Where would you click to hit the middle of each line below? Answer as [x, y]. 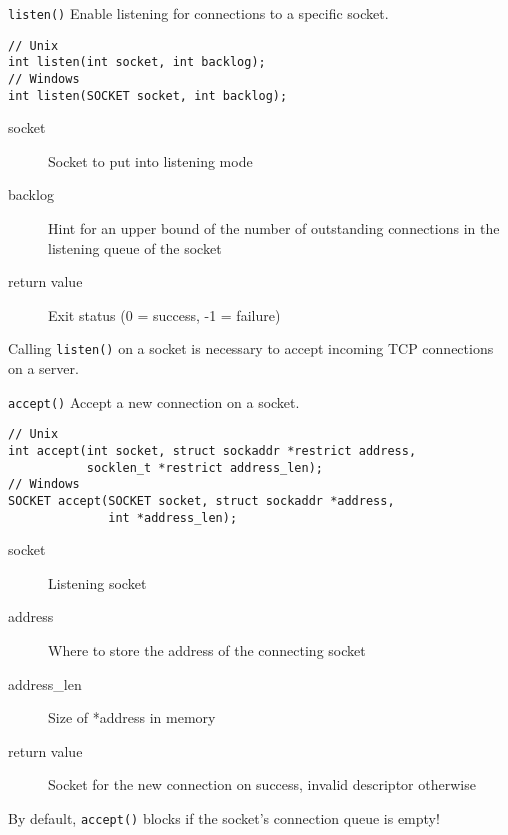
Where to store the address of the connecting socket [207, 650]
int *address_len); [173, 517]
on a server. [43, 368]
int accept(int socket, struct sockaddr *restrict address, [212, 451]
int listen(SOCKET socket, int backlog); [148, 95]
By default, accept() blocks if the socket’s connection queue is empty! [224, 818]
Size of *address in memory [132, 717]
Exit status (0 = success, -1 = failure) [164, 314]
